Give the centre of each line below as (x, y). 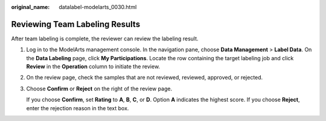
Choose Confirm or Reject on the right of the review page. (99, 88)
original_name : (30, 7)
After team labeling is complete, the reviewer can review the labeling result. (105, 39)
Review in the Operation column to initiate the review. (93, 67)
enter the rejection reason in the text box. (78, 108)
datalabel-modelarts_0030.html (98, 7)
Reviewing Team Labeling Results (76, 24)
